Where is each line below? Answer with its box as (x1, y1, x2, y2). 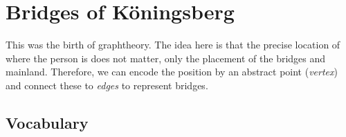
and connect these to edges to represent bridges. (6, 77, 208, 92)
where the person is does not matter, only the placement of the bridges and (6, 51, 326, 65)
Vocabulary (6, 111, 89, 133)
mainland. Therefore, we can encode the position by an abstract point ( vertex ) (6, 64, 338, 79)
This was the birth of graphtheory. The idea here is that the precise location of (6, 37, 340, 52)
